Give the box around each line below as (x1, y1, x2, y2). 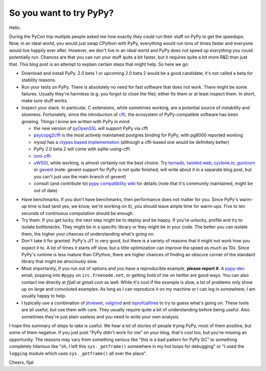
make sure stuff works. (21, 98, 68, 103)
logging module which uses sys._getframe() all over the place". (9, 350, 147, 356)
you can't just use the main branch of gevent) (33, 173, 127, 179)
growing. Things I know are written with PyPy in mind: (21, 118, 131, 124)
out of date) (33, 187, 58, 193)
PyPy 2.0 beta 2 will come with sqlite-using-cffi (33, 146, 130, 152)
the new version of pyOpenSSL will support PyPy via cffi (33, 126, 148, 132)
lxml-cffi (33, 153, 51, 159)
